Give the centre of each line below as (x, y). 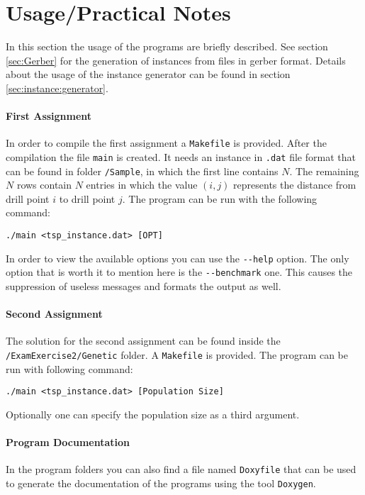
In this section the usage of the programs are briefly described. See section (167, 46)
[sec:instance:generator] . (57, 88)
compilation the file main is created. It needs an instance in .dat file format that (181, 156)
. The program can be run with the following (220, 198)
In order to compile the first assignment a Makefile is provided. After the (166, 143)
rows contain (44, 185)
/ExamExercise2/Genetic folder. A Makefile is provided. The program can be (177, 355)
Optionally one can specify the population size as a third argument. (153, 414)
